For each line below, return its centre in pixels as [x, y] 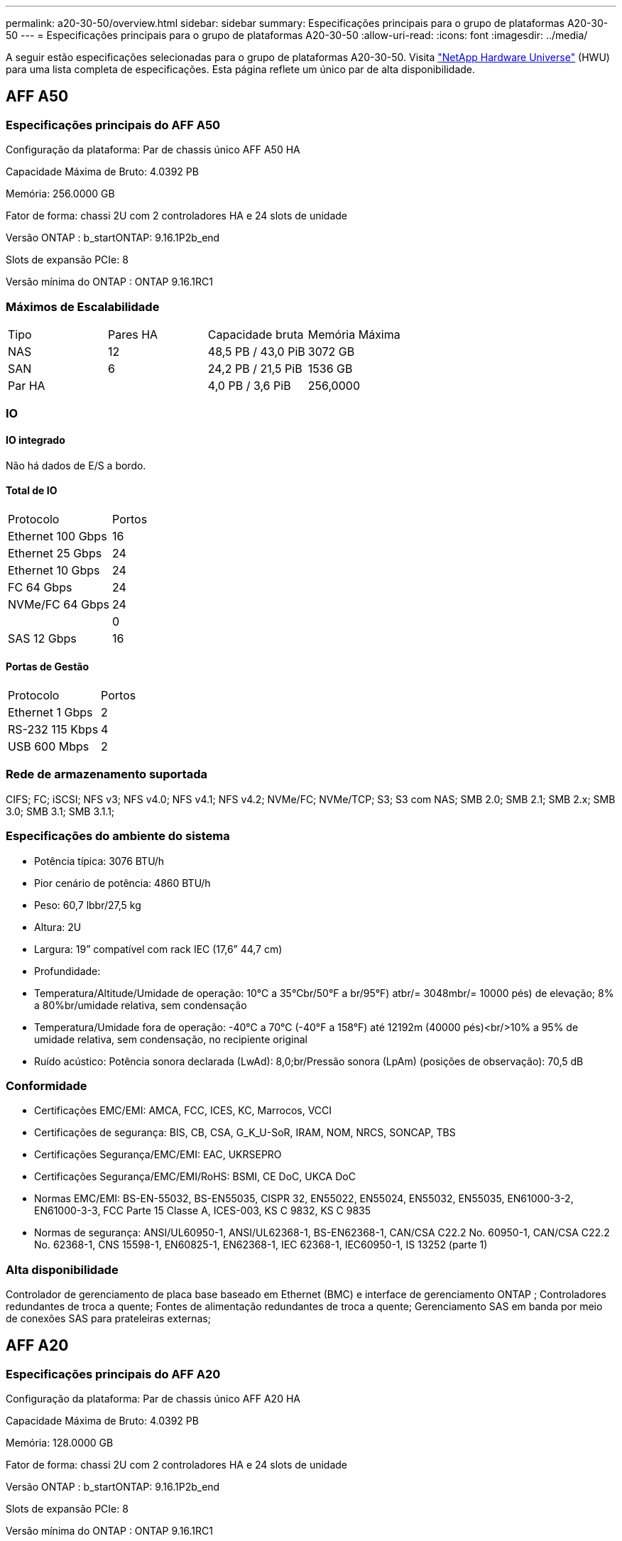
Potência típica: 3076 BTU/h [99, 861]
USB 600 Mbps [49, 746]
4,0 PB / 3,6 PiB [249, 385]
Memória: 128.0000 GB [60, 1443]
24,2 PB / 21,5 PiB [255, 368]
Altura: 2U [58, 927]
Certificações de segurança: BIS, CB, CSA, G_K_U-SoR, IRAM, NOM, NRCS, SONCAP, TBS [245, 1133]
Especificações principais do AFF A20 [113, 1374]
